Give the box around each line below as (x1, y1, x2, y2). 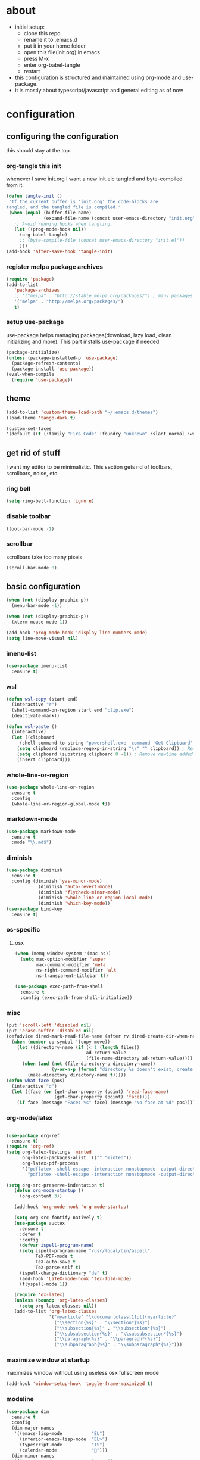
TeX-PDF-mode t (35, 1253, 73, 1260)
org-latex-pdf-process (21, 1160, 79, 1166)
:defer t (19, 1231, 42, 1237)
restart (23, 67, 40, 74)
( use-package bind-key (6, 906, 62, 912)
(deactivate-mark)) (11, 712, 60, 718)
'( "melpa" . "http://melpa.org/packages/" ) (14, 298, 124, 304)
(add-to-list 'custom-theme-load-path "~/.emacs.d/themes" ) (6, 409, 159, 415)
